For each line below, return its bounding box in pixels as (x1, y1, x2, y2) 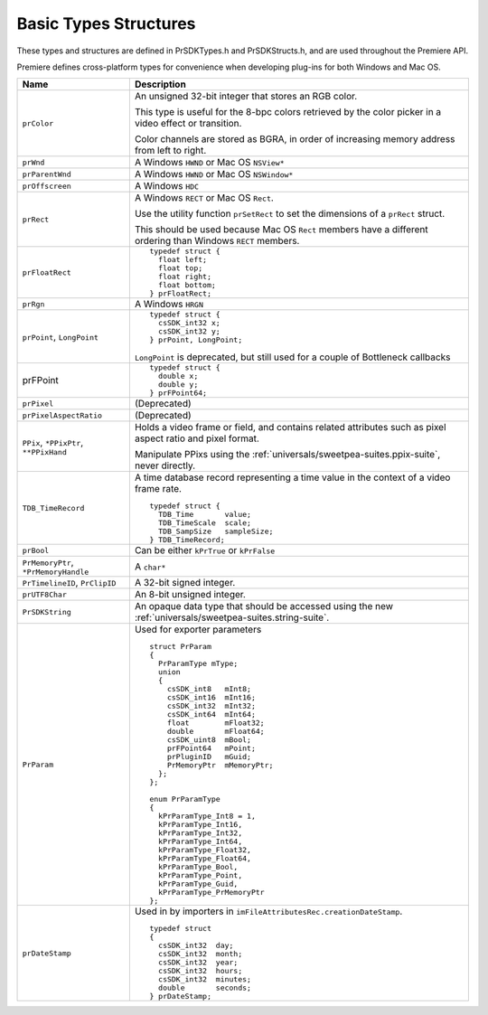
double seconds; (158, 983, 252, 993)
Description (134, 78, 187, 90)
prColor (22, 118, 54, 128)
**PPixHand (22, 447, 68, 456)
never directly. (134, 459, 196, 472)
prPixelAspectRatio (22, 410, 103, 420)
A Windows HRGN (134, 298, 203, 311)
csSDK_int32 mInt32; (166, 701, 257, 711)
